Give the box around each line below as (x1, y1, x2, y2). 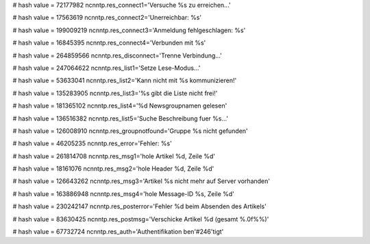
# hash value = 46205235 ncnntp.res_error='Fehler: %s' (12, 139, 173, 147)
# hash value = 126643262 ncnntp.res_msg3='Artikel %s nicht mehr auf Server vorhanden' (12, 177, 271, 185)
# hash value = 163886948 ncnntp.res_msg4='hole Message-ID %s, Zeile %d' (12, 189, 234, 198)
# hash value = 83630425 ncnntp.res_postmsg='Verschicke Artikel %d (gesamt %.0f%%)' (12, 215, 269, 223)
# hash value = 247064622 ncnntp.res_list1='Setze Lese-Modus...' (12, 64, 201, 72)
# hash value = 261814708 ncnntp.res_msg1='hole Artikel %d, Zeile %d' (12, 151, 216, 160)
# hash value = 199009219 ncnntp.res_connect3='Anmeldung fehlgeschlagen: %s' (12, 26, 246, 34)
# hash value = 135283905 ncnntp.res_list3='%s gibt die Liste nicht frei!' (12, 89, 218, 97)
